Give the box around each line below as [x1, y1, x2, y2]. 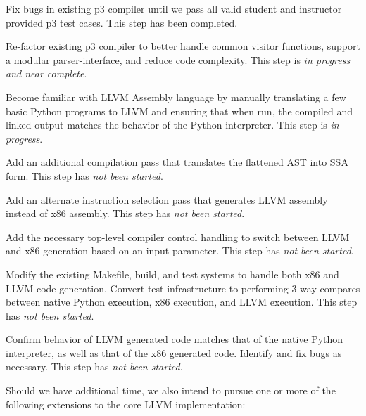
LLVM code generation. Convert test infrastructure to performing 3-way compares [6, 280, 360, 295]
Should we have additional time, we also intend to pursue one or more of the [6, 383, 336, 398]
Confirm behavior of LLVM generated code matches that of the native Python [6, 332, 343, 346]
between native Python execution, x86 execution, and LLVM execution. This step [6, 294, 358, 309]
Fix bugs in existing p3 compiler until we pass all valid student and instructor [6, 1, 342, 15]
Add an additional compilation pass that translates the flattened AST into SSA [6, 155, 348, 169]
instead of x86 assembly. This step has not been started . [6, 206, 245, 221]
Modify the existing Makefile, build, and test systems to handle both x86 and [6, 266, 339, 281]
